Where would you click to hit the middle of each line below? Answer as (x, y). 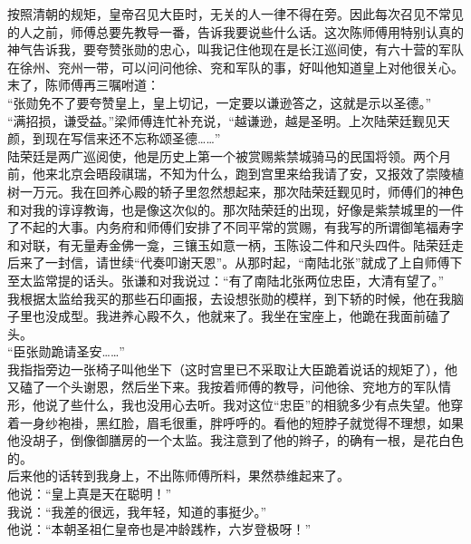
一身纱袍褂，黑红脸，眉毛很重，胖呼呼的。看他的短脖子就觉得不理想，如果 (241, 422)
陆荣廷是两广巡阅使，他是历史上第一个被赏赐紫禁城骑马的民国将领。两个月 (229, 155)
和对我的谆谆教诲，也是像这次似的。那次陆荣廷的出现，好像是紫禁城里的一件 (235, 209)
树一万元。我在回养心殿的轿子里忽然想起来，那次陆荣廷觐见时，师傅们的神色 (235, 191)
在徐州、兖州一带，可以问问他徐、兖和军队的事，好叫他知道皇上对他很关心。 (235, 67)
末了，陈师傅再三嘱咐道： (83, 85)
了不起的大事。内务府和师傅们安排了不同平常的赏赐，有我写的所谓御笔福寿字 (235, 227)
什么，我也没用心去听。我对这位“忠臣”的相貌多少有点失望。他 (267, 405)
